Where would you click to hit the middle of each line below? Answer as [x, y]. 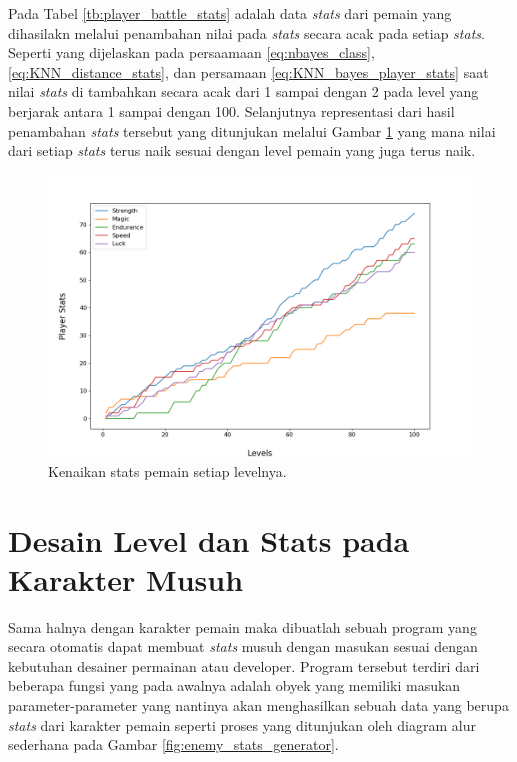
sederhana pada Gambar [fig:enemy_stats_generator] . [173, 744]
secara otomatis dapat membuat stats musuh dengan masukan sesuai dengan [243, 646]
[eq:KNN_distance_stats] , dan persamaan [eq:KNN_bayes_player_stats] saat [248, 71]
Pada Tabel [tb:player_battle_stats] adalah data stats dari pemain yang [230, 13]
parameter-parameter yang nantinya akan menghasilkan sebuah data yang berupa [258, 705]
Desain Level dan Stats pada [209, 539]
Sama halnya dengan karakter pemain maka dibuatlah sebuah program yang [242, 626]
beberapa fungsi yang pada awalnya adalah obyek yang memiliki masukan [234, 685]
